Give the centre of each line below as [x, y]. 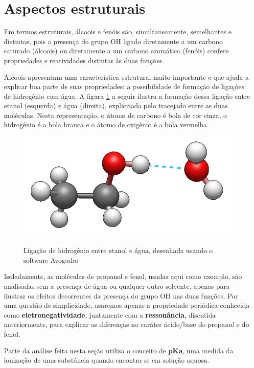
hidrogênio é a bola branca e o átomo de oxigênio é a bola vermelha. [106, 125]
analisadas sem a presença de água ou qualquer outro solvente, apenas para [117, 286]
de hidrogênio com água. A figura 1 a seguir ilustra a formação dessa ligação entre [127, 96]
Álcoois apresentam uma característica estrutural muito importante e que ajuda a [127, 77]
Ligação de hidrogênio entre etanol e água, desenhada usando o [118, 250]
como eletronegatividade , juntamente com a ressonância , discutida [110, 314]
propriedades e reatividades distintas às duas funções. [84, 60]
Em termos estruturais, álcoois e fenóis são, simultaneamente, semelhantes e [118, 32]
